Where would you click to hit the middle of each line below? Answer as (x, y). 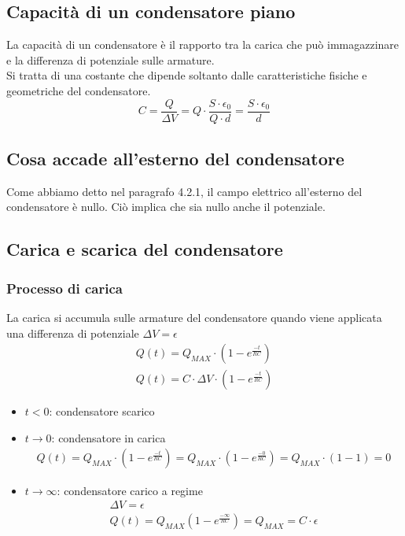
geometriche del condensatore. (79, 90)
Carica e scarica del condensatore (145, 249)
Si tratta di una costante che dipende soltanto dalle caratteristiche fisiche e (187, 75)
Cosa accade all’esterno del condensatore (175, 159)
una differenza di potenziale (73, 333)
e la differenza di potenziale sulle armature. (110, 59)
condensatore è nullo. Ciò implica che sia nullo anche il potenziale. (166, 207)
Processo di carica (64, 288)
